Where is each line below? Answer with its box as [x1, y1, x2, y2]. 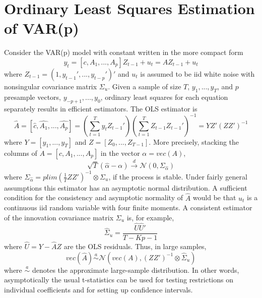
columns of [4, 147, 37, 158]
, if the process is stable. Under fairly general [108, 171, 247, 182]
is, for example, [126, 212, 174, 222]
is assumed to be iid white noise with [140, 68, 255, 79]
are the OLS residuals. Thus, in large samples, [63, 241, 207, 251]
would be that [192, 192, 236, 203]
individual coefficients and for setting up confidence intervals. [4, 284, 193, 294]
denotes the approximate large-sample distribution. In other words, [32, 264, 239, 275]
